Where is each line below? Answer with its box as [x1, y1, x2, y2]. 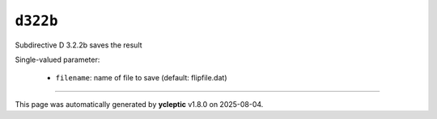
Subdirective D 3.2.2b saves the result [15, 40, 142, 50]
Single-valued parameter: [15, 55, 100, 64]
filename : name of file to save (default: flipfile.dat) [55, 73, 227, 83]
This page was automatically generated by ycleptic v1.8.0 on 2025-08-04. [15, 99, 264, 109]
